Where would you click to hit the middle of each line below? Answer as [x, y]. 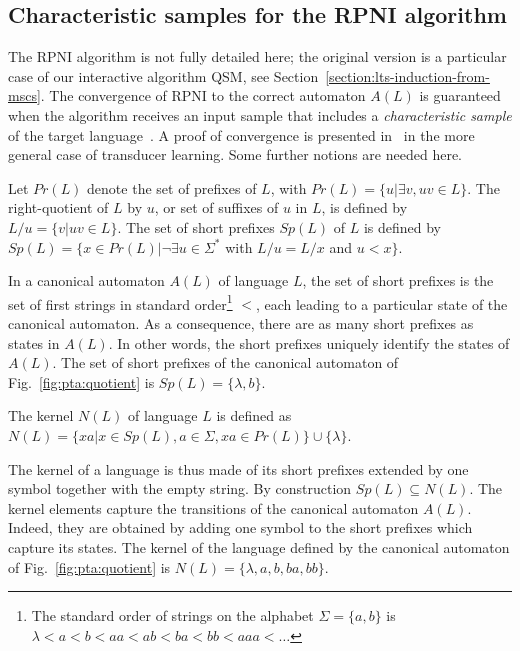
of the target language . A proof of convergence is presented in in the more [241, 134]
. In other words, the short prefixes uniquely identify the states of [309, 342]
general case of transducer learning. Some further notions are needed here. [235, 154]
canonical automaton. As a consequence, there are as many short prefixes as [241, 322]
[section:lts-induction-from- [407, 75]
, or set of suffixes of [216, 207]
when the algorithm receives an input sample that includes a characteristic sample [260, 114]
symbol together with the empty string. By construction [180, 488]
